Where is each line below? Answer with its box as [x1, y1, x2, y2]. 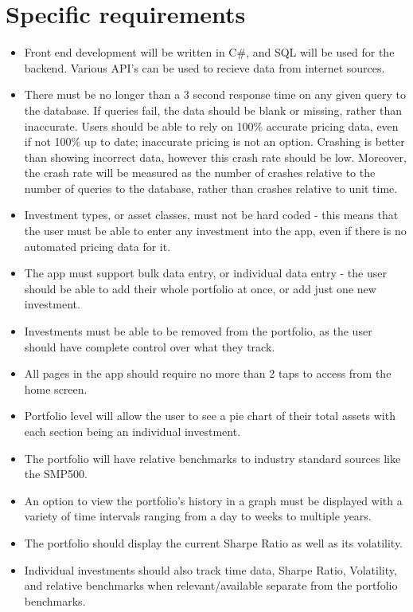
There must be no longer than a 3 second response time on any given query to [24, 86, 406, 103]
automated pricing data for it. [24, 237, 171, 254]
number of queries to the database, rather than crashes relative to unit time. [24, 179, 398, 196]
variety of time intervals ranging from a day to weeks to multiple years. [24, 508, 372, 524]
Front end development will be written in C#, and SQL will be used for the [24, 44, 395, 61]
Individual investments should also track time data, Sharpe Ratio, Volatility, [24, 561, 397, 578]
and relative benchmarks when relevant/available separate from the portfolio [24, 577, 398, 594]
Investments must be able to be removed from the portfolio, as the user [24, 323, 372, 339]
